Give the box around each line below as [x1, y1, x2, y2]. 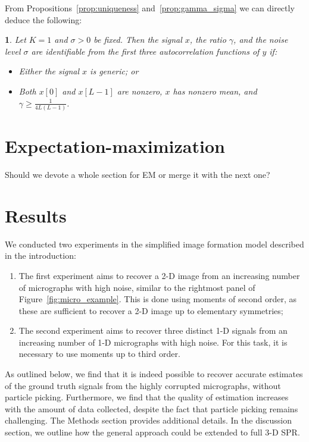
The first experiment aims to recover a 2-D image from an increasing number [18, 269, 300, 281]
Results [5, 203, 67, 227]
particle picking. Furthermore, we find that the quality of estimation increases [5, 391, 289, 403]
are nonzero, [117, 84, 163, 97]
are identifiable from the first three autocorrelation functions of [31, 45, 260, 57]
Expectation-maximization [5, 134, 225, 158]
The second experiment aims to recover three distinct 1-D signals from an [18, 324, 288, 337]
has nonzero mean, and [173, 84, 257, 97]
